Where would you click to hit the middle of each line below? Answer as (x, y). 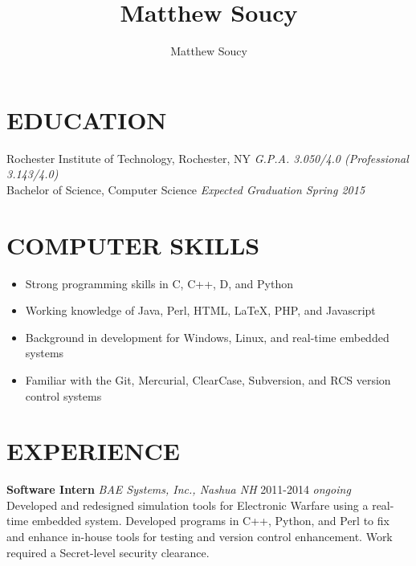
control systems (63, 395)
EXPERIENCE (93, 451)
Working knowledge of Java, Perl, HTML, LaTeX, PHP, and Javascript (200, 310)
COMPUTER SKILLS (133, 244)
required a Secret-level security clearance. (108, 552)
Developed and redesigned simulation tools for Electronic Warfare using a (188, 505)
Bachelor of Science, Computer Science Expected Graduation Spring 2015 (186, 189)
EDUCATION (87, 119)
